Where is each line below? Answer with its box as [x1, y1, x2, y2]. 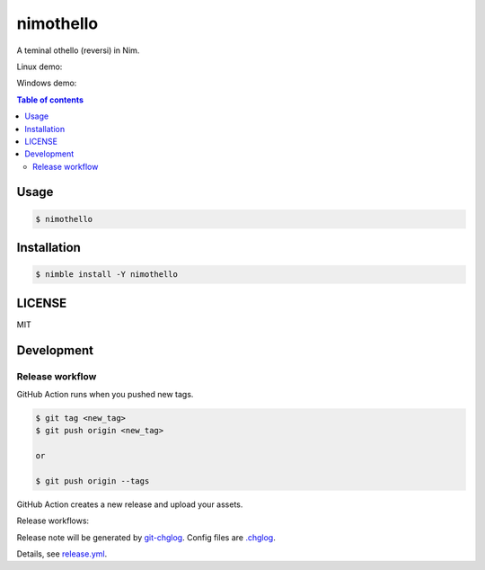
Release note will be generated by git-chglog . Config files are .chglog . [16, 531, 276, 543]
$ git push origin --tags [35, 476, 150, 485]
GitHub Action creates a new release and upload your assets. [16, 499, 243, 510]
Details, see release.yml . [16, 548, 108, 559]
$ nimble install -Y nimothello [35, 270, 179, 280]
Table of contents [16, 94, 84, 105]
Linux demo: [16, 61, 63, 72]
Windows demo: [16, 77, 77, 89]
